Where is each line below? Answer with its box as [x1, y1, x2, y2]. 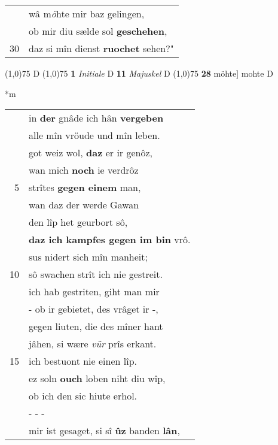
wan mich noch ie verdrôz [29, 163, 139, 177]
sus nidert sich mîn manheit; [29, 250, 148, 264]
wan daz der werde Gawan [29, 198, 139, 212]
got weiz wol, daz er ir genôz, [29, 146, 152, 160]
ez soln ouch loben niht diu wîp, [29, 371, 166, 386]
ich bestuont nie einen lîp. [29, 354, 138, 368]
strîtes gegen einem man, [29, 180, 141, 195]
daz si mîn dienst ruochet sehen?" [29, 41, 174, 55]
